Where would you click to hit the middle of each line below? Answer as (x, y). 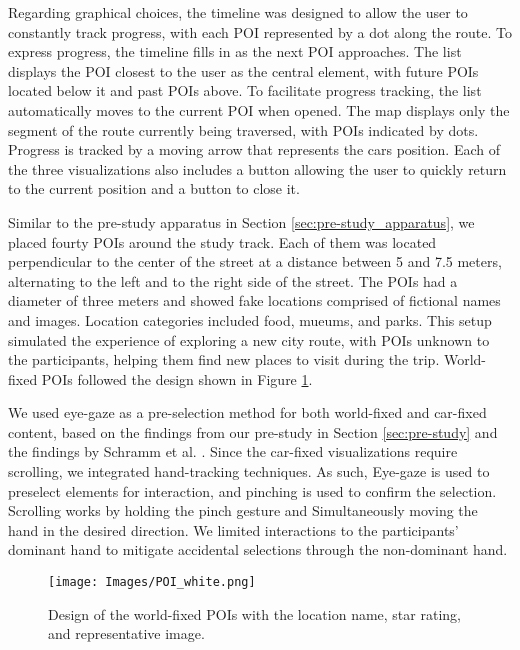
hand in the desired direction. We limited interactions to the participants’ (233, 529)
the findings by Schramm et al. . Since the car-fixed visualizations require (233, 451)
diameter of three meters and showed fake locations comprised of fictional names (254, 300)
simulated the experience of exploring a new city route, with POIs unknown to (249, 339)
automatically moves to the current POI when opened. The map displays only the (259, 109)
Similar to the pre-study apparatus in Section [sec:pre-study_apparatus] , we (241, 221)
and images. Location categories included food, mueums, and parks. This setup (250, 319)
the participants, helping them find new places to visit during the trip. (224, 359)
